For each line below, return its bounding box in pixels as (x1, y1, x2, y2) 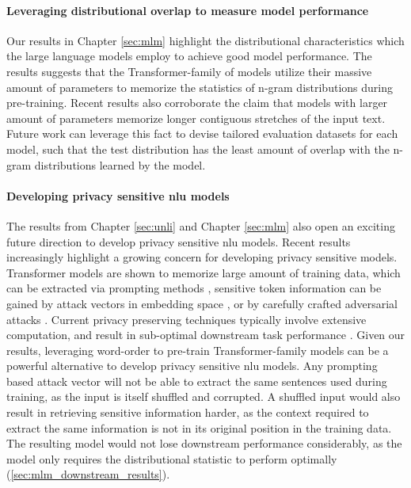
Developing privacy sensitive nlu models (6, 187, 230, 204)
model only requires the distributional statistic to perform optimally (6, 450, 337, 467)
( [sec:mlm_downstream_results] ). (6, 466, 170, 482)
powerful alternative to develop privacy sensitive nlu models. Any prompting (6, 357, 378, 374)
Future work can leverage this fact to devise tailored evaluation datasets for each (6, 125, 398, 142)
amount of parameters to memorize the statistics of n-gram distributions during (6, 78, 393, 95)
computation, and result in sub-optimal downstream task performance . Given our (6, 326, 405, 343)
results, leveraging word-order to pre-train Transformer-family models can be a (6, 341, 389, 358)
